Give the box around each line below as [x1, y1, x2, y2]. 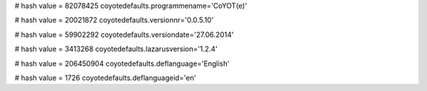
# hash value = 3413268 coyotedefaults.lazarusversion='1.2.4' [14, 44, 218, 54]
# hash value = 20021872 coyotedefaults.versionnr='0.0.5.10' [14, 16, 214, 25]
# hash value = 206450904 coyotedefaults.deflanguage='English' [14, 59, 230, 68]
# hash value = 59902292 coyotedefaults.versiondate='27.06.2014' [14, 30, 234, 39]
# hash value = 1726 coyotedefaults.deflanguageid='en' [14, 73, 197, 82]
